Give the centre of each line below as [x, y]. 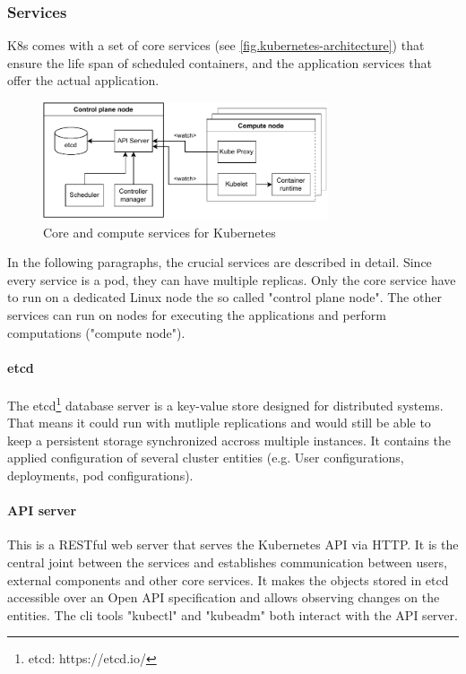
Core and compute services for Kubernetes [160, 232]
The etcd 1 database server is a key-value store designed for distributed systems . [225, 403]
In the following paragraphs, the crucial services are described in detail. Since [220, 262]
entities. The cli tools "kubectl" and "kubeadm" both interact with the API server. [233, 614]
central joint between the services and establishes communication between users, [227, 562]
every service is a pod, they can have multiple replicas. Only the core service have [232, 279]
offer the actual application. [83, 80]
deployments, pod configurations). [100, 475]
